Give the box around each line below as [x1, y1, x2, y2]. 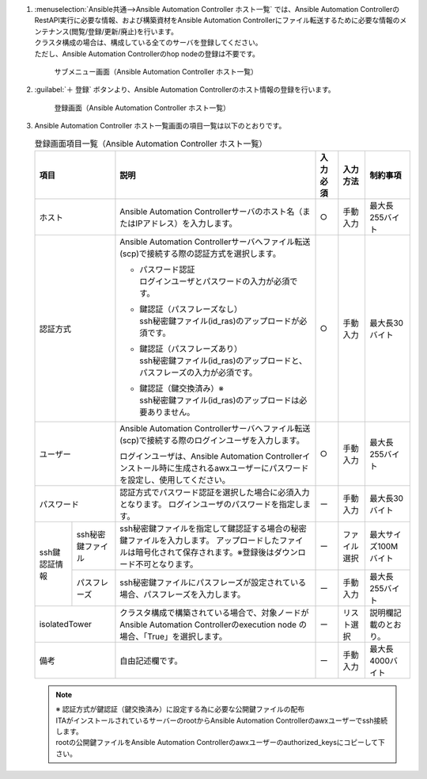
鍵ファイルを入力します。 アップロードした [119, 535, 280, 546]
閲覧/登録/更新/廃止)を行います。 [71, 26, 178, 36]
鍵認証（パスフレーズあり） [139, 343, 243, 354]
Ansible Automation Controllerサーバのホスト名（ [119, 206, 303, 217]
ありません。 [147, 407, 195, 418]
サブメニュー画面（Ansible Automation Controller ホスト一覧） [54, 67, 259, 76]
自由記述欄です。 [119, 655, 183, 666]
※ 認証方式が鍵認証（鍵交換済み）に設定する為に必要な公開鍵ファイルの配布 [55, 705, 304, 714]
